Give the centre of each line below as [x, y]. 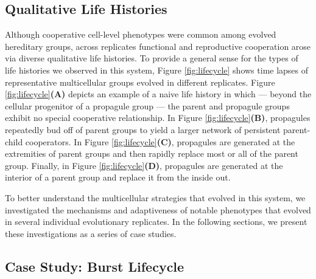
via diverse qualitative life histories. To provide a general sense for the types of [152, 58]
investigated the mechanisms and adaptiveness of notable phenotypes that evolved [158, 209]
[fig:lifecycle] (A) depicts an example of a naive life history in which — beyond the [158, 94]
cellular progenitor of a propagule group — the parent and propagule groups [147, 105]
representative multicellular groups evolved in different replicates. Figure [140, 82]
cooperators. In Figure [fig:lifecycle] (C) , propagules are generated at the [160, 141]
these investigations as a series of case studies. [91, 233]
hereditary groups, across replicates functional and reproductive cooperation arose [158, 46]
